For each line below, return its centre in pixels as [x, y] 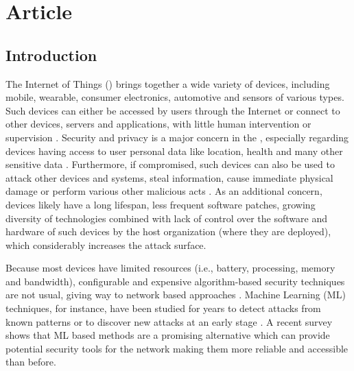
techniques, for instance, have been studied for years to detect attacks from [163, 308]
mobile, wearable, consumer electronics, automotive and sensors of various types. [175, 97]
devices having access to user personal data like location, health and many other [174, 151]
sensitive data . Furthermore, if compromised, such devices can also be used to [170, 164]
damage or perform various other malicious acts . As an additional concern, [164, 191]
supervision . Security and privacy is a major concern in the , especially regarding [177, 137]
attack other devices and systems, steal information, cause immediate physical [169, 177]
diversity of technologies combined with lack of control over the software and [166, 218]
